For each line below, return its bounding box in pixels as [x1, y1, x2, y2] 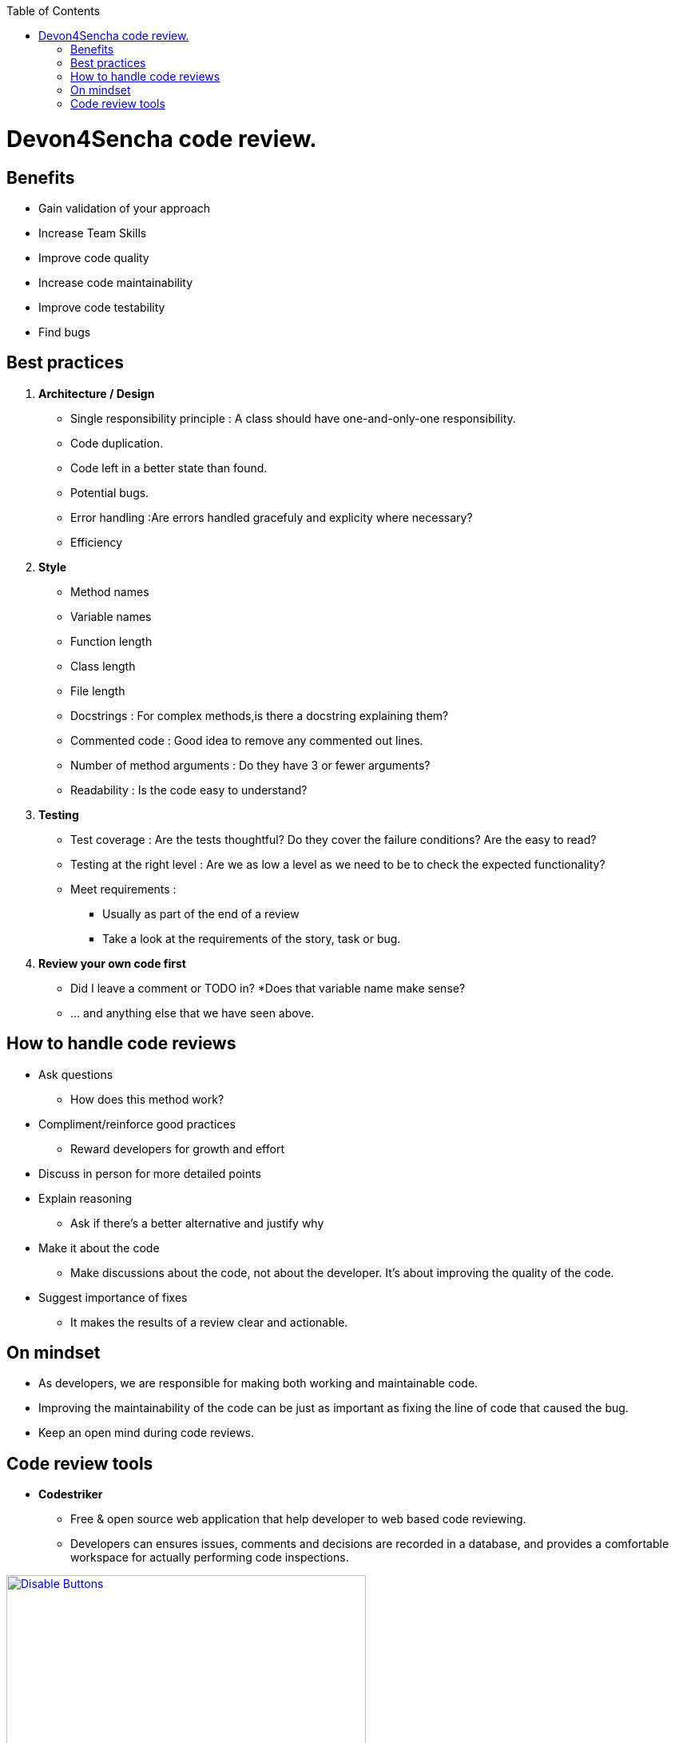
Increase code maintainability [38, 275, 193, 289]
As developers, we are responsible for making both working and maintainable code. [38, 1376, 478, 1391]
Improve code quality [38, 250, 149, 265]
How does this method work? [70, 1092, 224, 1106]
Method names [70, 584, 149, 599]
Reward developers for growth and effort [70, 1141, 284, 1156]
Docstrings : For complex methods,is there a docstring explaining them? [70, 708, 449, 722]
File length [70, 683, 125, 698]
